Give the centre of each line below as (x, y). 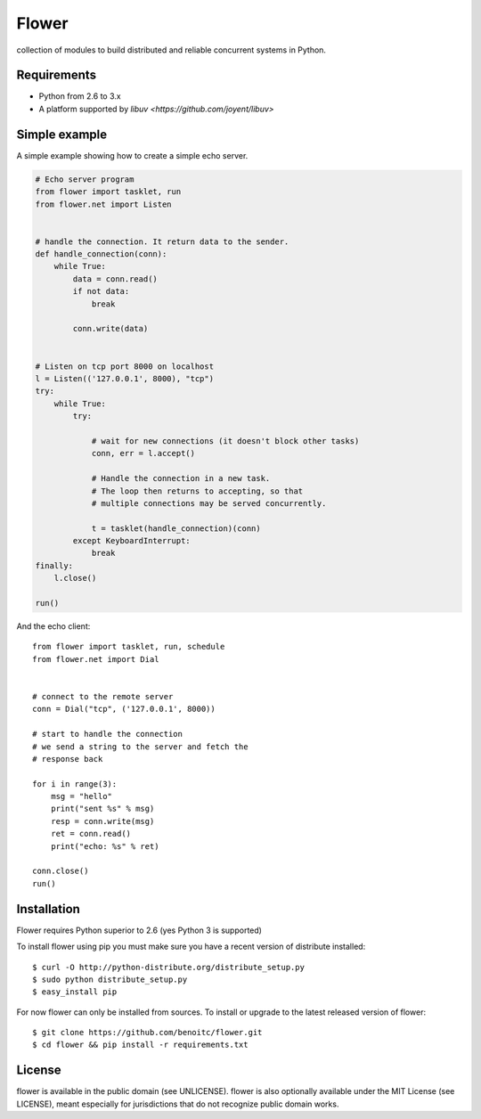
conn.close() (61, 871)
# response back (68, 759)
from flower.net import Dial (96, 659)
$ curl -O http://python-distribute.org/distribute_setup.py (168, 967)
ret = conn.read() (91, 834)
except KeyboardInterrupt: (131, 541)
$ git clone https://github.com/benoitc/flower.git (147, 1033)
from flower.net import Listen (104, 204)
